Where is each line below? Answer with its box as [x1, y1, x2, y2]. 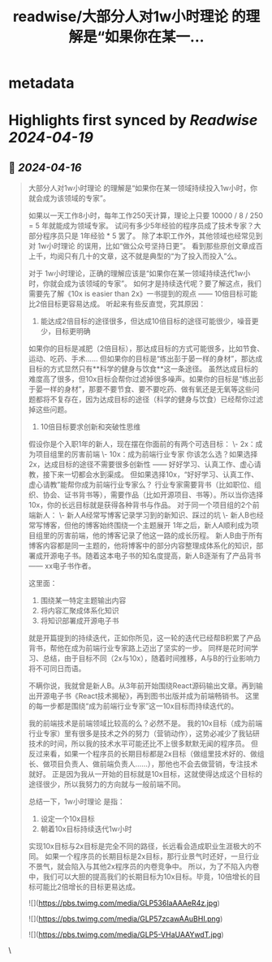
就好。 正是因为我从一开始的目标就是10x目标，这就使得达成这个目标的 [28, 769, 262, 779]
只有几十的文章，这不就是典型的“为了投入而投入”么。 [63, 251, 242, 261]
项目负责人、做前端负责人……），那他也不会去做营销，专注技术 [50, 759, 258, 769]
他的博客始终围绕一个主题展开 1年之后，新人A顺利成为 [71, 521, 253, 531]
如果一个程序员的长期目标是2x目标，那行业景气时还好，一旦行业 [44, 851, 260, 861]
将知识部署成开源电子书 [40, 616, 119, 626]
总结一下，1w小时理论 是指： [28, 797, 125, 807]
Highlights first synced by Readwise [8, 111, 258, 130]
